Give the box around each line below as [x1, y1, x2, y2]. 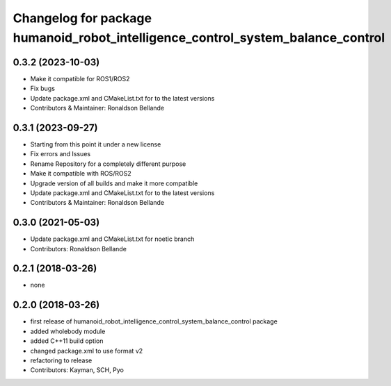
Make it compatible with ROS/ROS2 [30, 169, 131, 178]
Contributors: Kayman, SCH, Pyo [30, 366, 125, 374]
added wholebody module [30, 327, 106, 335]
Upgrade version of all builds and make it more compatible [30, 179, 198, 187]
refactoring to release [30, 356, 93, 364]
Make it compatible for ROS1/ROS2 [30, 74, 130, 83]
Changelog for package [13, 10, 152, 26]
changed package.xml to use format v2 [30, 346, 143, 355]
